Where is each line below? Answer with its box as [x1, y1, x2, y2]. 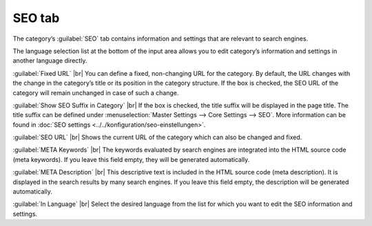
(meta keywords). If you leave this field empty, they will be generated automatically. [12, 155, 250, 163]
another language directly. [12, 56, 87, 65]
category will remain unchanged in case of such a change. [12, 88, 179, 96]
